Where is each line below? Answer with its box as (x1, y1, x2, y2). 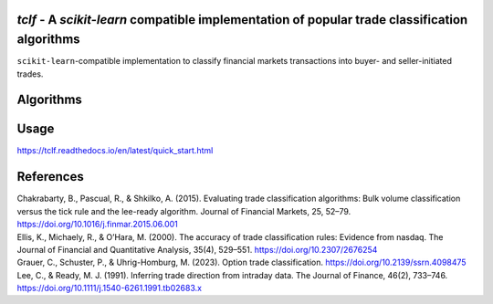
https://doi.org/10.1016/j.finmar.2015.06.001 (16, 219, 178, 230)
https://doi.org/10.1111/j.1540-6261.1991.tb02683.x (16, 283, 203, 294)
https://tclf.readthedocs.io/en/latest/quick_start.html (16, 145, 214, 156)
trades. (16, 68, 44, 79)
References (16, 169, 84, 184)
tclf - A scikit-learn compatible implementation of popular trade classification (16, 12, 468, 27)
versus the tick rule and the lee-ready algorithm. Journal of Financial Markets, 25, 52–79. (16, 205, 351, 216)
